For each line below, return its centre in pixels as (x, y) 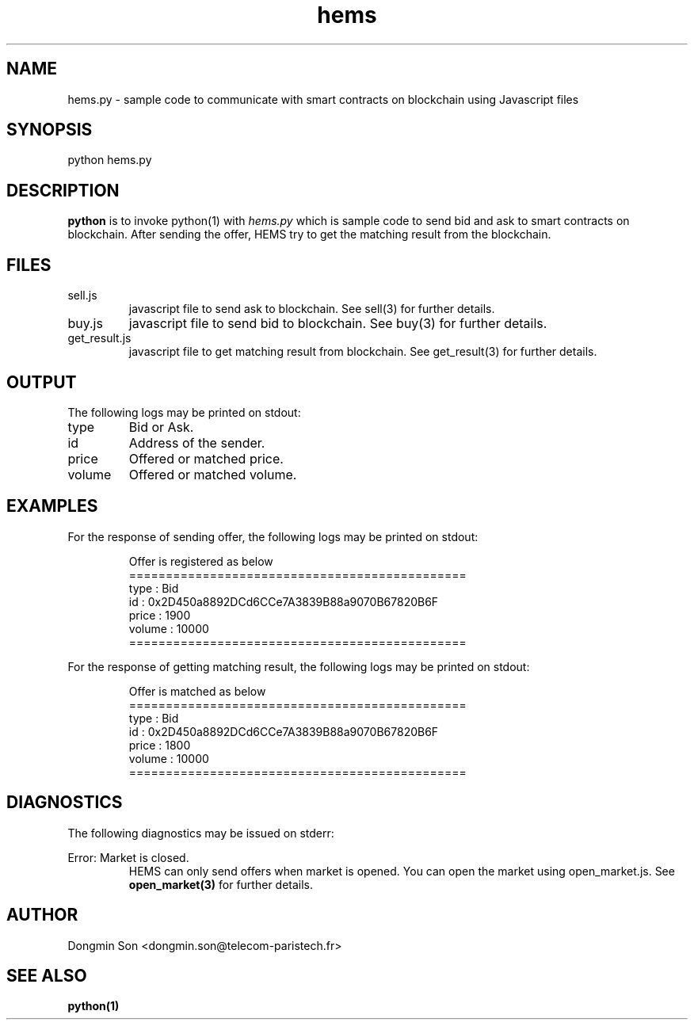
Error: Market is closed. (128, 857)
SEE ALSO (47, 975)
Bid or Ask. (161, 427)
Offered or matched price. (206, 458)
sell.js (82, 296)
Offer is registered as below (201, 561)
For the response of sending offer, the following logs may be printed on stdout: (273, 536)
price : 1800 (160, 745)
